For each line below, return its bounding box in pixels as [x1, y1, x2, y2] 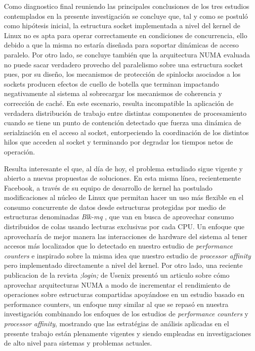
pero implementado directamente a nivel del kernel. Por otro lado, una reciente [4, 260, 243, 270]
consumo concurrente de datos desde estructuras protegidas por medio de [4, 201, 226, 212]
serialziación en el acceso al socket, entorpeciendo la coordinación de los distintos [4, 127, 249, 137]
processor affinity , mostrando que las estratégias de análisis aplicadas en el [4, 318, 229, 328]
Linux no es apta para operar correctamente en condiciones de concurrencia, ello [4, 30, 248, 40]
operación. [4, 146, 35, 156]
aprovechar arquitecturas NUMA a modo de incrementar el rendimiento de [4, 279, 230, 290]
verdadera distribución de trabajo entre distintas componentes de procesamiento [4, 107, 247, 118]
